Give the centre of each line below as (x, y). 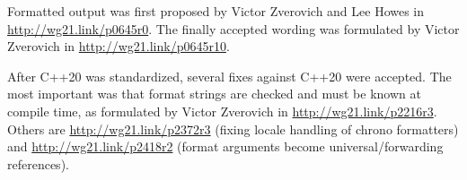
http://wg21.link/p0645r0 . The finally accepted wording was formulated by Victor (233, 28)
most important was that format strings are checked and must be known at (214, 94)
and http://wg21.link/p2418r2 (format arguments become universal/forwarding (225, 146)
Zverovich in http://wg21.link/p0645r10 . (119, 46)
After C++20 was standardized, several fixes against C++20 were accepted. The (229, 76)
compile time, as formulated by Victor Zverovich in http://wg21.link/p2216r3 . (222, 111)
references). (38, 163)
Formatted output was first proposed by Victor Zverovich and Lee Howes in (216, 11)
